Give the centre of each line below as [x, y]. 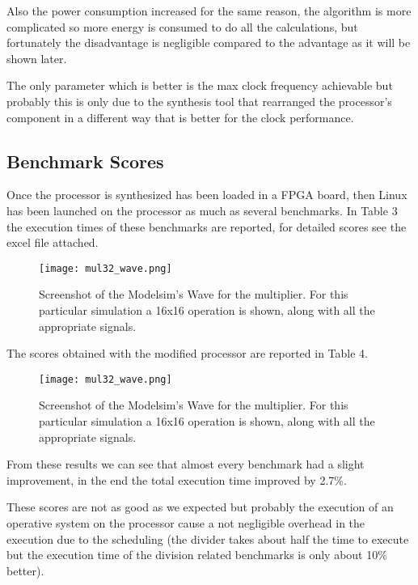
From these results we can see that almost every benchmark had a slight [186, 464]
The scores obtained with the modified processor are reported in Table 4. [187, 353]
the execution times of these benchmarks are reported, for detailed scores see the [207, 226]
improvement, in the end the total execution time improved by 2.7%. [177, 479]
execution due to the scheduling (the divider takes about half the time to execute [208, 538]
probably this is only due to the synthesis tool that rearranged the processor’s [199, 101]
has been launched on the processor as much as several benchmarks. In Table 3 [202, 210]
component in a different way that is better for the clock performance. [180, 117]
